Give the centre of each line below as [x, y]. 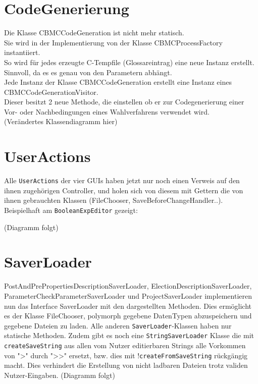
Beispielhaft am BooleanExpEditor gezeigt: [71, 210]
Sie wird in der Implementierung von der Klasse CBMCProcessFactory [113, 42]
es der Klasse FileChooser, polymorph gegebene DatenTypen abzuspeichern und [128, 316]
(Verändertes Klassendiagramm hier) [61, 121]
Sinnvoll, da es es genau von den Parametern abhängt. [88, 72]
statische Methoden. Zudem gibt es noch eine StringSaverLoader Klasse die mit [129, 335]
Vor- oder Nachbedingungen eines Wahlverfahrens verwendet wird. [107, 111]
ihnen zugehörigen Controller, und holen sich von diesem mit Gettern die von [124, 190]
